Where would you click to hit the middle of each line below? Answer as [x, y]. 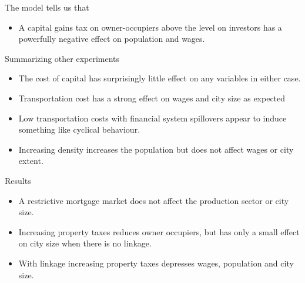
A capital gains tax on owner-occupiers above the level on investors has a [150, 27]
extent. [31, 161]
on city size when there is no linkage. [85, 243]
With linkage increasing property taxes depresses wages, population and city [156, 263]
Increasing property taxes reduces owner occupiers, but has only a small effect [159, 231]
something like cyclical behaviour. [79, 129]
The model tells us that [47, 7]
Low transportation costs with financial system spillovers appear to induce [152, 118]
